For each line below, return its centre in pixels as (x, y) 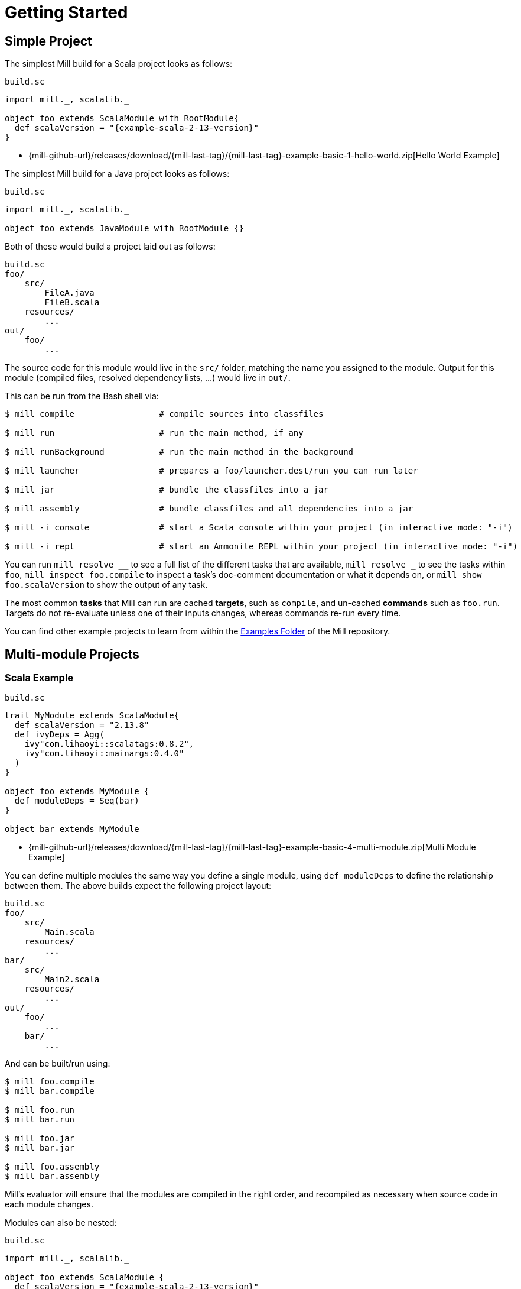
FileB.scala (72, 302)
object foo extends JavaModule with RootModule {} (124, 229)
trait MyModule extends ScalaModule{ (92, 716)
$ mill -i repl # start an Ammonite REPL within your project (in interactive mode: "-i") (261, 547)
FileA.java (69, 293)
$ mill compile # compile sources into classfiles (164, 414)
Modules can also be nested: (61, 1223)
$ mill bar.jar (40, 1148)
